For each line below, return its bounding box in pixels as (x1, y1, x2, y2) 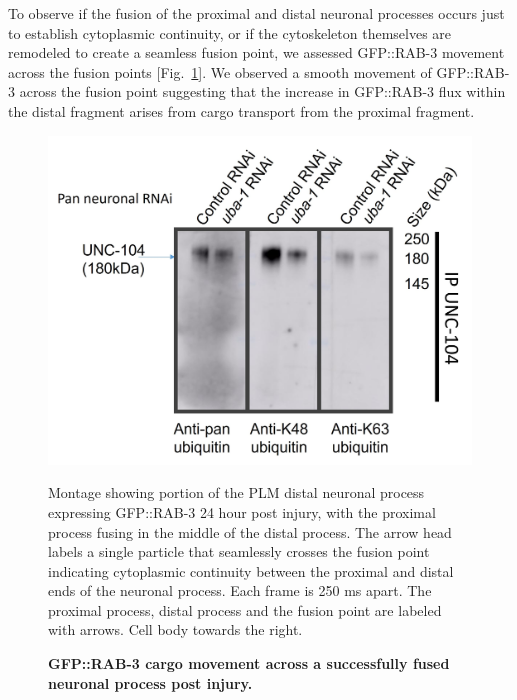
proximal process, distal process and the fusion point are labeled (48, 599, 442, 620)
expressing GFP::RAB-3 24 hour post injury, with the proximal (48, 501, 436, 522)
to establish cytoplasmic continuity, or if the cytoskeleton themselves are (8, 22, 452, 43)
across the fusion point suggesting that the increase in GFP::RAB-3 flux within (19, 81, 506, 102)
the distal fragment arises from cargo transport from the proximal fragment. (8, 100, 475, 121)
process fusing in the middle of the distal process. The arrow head (48, 521, 452, 542)
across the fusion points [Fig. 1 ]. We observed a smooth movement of (8, 61, 432, 82)
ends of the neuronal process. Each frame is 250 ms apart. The (48, 580, 432, 601)
